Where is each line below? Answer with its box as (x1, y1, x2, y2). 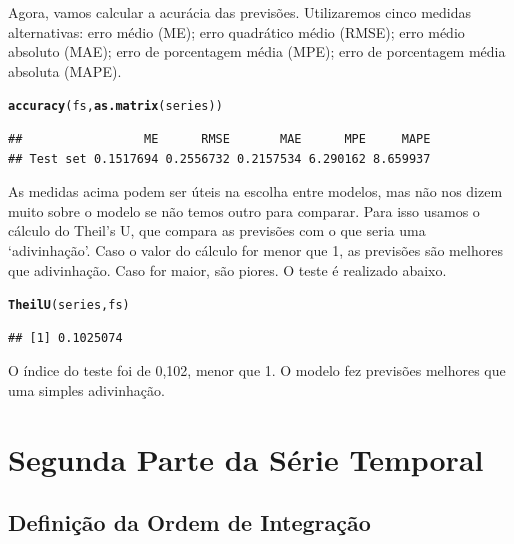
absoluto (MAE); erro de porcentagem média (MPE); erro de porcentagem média (8, 41, 506, 62)
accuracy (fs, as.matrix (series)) (8, 99, 223, 114)
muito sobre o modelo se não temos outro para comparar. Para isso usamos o (8, 200, 480, 221)
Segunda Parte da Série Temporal (8, 438, 484, 479)
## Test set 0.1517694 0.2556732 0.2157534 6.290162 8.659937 (8, 151, 431, 166)
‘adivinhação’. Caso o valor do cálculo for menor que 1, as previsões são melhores (8, 240, 503, 260)
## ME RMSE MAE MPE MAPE (8, 132, 431, 147)
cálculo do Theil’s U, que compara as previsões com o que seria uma (8, 220, 426, 241)
